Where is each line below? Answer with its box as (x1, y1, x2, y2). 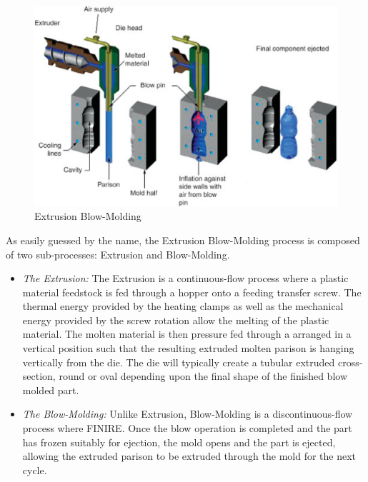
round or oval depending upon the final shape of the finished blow (59, 368, 347, 383)
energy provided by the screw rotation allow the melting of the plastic (22, 312, 329, 327)
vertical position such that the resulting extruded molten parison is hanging (22, 341, 354, 356)
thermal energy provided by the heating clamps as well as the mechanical (22, 298, 344, 313)
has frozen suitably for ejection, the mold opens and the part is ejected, (22, 434, 336, 449)
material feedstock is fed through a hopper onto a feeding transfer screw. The (22, 284, 362, 299)
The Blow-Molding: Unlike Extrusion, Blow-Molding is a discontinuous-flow (22, 406, 353, 421)
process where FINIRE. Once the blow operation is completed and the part (22, 421, 352, 436)
